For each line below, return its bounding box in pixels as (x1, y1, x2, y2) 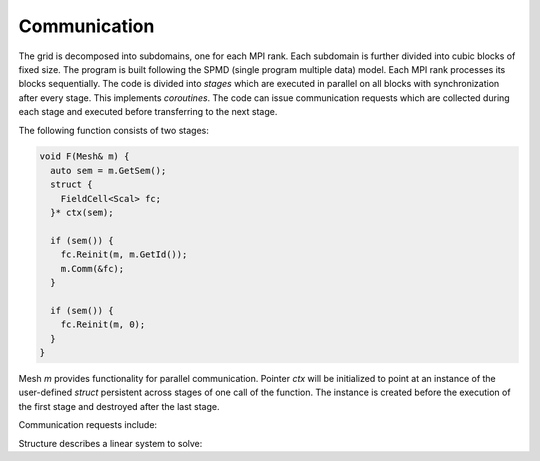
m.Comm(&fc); (60, 263, 125, 274)
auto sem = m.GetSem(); (50, 165, 167, 176)
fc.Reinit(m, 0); (60, 319, 146, 330)
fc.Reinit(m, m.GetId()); (60, 249, 188, 260)
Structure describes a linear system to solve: (18, 437, 203, 449)
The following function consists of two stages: (18, 124, 209, 136)
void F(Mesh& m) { (39, 151, 130, 162)
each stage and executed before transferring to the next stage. (18, 106, 278, 118)
